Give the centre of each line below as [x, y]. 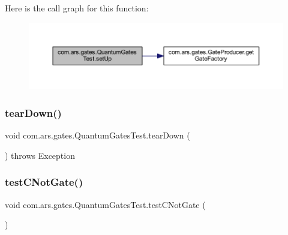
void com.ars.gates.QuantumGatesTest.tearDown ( [97, 135]
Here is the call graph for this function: [77, 8]
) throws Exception [40, 155]
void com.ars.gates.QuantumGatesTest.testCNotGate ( [105, 204]
